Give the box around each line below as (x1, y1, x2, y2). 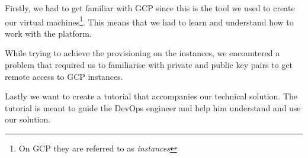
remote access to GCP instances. (5, 70, 123, 82)
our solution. (5, 113, 51, 125)
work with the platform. (5, 27, 92, 39)
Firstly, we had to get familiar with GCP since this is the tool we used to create (5, 2, 295, 14)
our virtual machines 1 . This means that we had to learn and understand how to (5, 14, 294, 28)
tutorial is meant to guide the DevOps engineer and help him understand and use (5, 101, 301, 114)
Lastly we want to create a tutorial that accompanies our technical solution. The (5, 90, 298, 102)
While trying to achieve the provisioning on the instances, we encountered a (5, 47, 280, 59)
